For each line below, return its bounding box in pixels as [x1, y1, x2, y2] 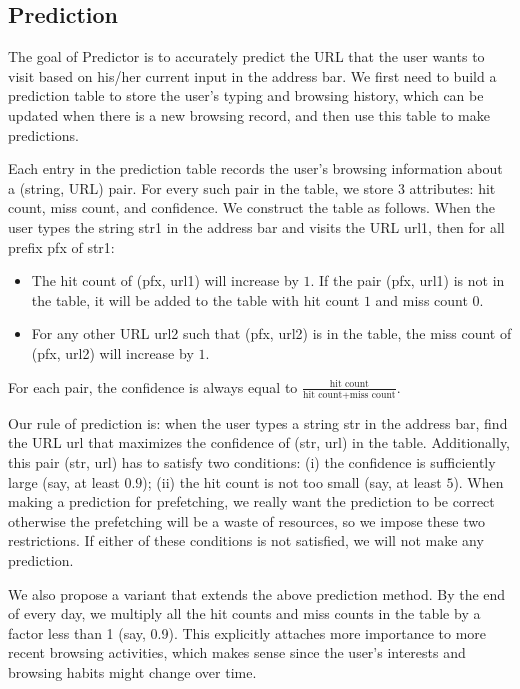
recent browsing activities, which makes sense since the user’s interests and [8, 642, 466, 663]
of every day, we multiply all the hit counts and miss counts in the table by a [8, 603, 481, 624]
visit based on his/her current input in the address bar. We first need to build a [8, 65, 497, 86]
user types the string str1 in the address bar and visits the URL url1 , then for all [8, 216, 505, 237]
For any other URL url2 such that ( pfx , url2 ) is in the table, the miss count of [31, 323, 512, 344]
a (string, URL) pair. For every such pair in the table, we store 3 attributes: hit [8, 177, 496, 198]
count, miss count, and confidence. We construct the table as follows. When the [8, 197, 495, 218]
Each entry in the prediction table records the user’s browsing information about [8, 158, 503, 179]
